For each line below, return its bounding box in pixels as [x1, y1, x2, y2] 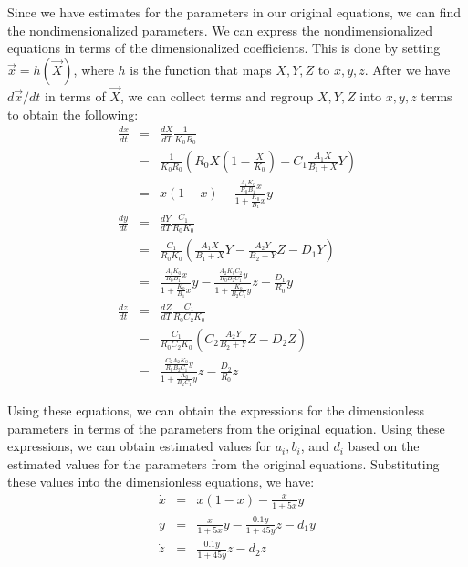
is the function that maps [130, 59, 272, 79]
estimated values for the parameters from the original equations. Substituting [7, 454, 440, 473]
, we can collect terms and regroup [120, 87, 314, 105]
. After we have [364, 59, 451, 79]
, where [73, 59, 114, 79]
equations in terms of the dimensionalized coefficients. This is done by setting [7, 38, 441, 58]
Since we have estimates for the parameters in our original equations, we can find [7, 3, 462, 21]
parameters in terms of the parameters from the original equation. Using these [7, 418, 445, 437]
